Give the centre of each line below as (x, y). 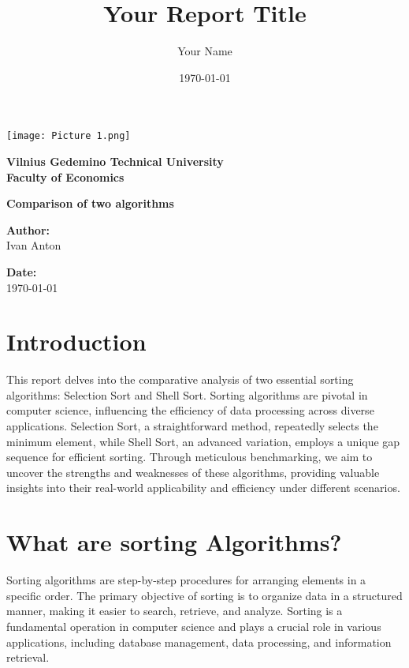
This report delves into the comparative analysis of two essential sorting (180, 379)
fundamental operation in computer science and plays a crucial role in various (194, 626)
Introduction (76, 342)
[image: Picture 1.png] (69, 136)
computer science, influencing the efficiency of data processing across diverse (190, 410)
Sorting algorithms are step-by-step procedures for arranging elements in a (186, 580)
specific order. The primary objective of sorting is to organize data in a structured (204, 595)
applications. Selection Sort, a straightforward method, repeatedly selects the (192, 426)
